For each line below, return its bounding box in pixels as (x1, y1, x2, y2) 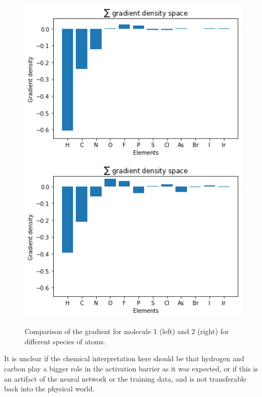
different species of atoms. (25, 336, 106, 346)
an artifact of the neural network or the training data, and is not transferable (4, 373, 247, 384)
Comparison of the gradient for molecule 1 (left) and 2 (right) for (25, 326, 229, 337)
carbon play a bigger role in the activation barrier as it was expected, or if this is (4, 363, 258, 373)
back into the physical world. (4, 383, 95, 394)
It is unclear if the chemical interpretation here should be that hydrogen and (4, 353, 244, 364)
